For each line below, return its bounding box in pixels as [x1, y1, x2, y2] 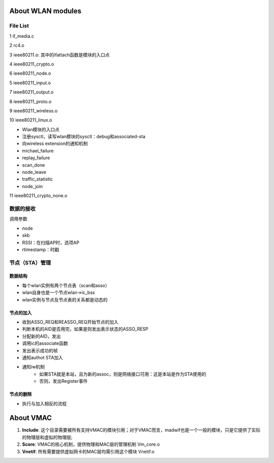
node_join [22, 183, 43, 189]
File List [9, 22, 29, 29]
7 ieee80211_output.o [9, 89, 54, 95]
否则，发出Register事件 [39, 378, 88, 384]
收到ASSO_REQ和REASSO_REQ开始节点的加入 [22, 319, 119, 325]
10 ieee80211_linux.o [9, 117, 53, 123]
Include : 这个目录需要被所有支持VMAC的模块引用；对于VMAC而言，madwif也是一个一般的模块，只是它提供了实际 [22, 427, 261, 433]
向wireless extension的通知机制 [22, 140, 88, 147]
